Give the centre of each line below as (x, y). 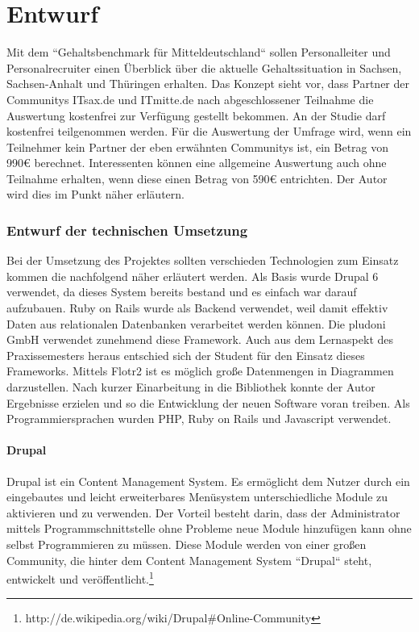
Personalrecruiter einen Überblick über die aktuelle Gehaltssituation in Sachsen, (204, 67)
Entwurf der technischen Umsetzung (127, 230)
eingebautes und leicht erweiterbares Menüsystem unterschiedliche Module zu (197, 497)
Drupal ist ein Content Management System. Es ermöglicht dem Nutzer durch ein (208, 481)
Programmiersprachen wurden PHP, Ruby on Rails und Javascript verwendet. (199, 419)
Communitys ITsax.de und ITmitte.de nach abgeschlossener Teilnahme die (190, 99)
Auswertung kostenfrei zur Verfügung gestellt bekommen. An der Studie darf (196, 115)
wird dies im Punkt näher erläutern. (95, 194)
